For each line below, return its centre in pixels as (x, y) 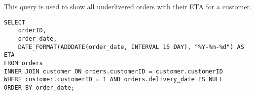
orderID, (32, 31)
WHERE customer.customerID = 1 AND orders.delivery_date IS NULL (113, 80)
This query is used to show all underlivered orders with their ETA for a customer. (128, 6)
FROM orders (23, 63)
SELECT (15, 22)
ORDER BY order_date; (39, 87)
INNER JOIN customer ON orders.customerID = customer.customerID (113, 71)
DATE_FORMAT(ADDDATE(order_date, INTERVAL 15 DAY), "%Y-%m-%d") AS (131, 47)
